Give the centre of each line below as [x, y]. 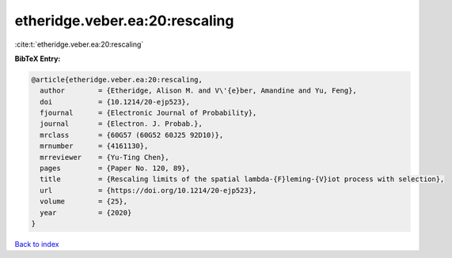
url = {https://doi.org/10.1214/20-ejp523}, [148, 190]
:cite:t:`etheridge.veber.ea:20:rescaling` [79, 44]
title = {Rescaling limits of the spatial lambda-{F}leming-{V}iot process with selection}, [242, 179]
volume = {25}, [84, 201]
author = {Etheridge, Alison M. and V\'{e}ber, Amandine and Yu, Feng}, [199, 91]
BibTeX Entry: [38, 59]
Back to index [37, 244]
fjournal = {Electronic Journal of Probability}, [148, 113]
